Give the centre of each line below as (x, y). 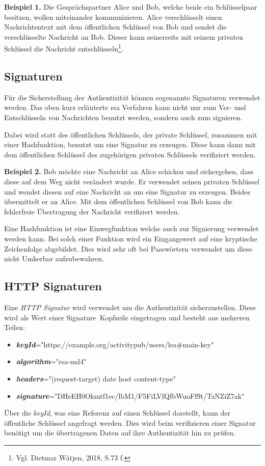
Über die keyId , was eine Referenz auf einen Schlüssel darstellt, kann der (117, 413)
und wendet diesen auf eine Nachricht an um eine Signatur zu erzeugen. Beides (127, 191)
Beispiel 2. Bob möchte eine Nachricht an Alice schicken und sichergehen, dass (129, 171)
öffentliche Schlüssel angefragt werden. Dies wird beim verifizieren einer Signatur (130, 422)
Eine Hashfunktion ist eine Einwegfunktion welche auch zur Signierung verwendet (131, 228)
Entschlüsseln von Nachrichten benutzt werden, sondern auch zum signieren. (123, 117)
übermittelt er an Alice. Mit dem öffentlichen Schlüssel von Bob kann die (118, 201)
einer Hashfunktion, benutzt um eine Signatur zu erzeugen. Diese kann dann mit (130, 144)
